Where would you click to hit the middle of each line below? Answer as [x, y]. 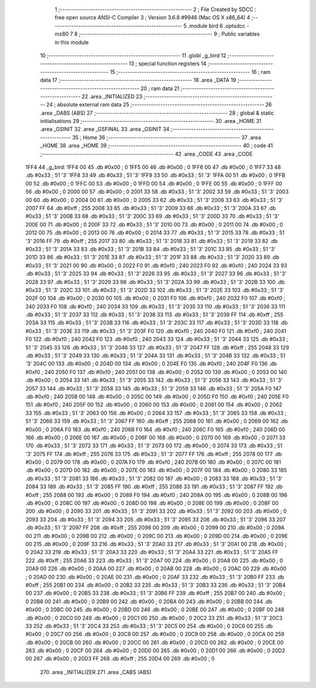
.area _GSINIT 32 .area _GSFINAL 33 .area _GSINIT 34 [105, 129]
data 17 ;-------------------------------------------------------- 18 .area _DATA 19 [138, 80]
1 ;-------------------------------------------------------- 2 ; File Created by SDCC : [156, 9]
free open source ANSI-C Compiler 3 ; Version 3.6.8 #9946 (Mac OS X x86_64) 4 [152, 18]
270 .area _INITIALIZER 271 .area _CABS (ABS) [96, 672]
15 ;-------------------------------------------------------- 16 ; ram [190, 72]
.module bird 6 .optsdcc [217, 26]
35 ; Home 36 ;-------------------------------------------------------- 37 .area [167, 137]
